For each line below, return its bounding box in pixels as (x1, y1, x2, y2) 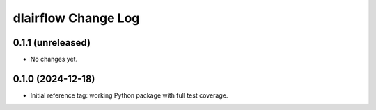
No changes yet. (30, 55, 78, 64)
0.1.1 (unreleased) (13, 37, 91, 48)
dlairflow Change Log (13, 10, 140, 26)
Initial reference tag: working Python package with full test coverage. (30, 91, 228, 100)
